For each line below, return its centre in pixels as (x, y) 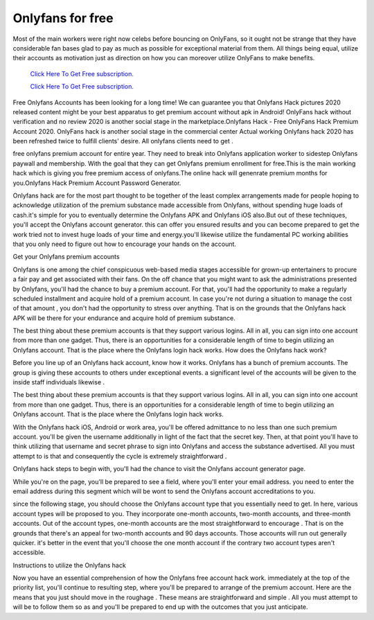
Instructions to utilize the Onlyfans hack (69, 565)
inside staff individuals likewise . (59, 382)
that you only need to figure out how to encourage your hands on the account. (125, 244)
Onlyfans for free (63, 18)
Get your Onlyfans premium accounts (66, 257)
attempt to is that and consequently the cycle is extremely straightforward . (120, 456)
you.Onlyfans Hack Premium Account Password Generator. (97, 183)
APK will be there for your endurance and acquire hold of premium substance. (124, 318)
